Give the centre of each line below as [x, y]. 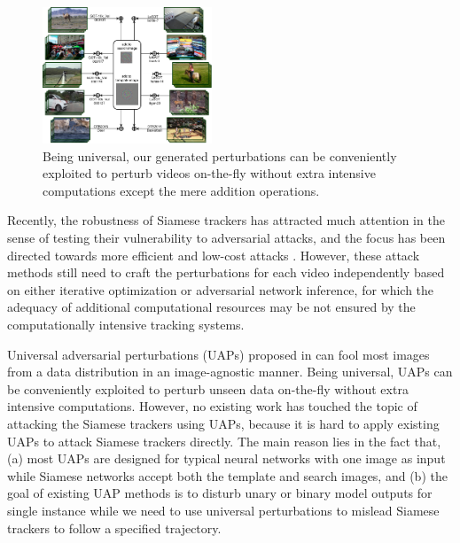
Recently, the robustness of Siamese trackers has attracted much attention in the [226, 220]
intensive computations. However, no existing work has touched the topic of [212, 406]
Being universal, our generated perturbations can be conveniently [220, 155]
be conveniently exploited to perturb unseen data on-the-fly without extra [208, 388]
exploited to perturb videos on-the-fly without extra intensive [209, 173]
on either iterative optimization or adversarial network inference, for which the [221, 289]
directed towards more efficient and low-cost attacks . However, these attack [214, 255]
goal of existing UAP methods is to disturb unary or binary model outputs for [220, 493]
